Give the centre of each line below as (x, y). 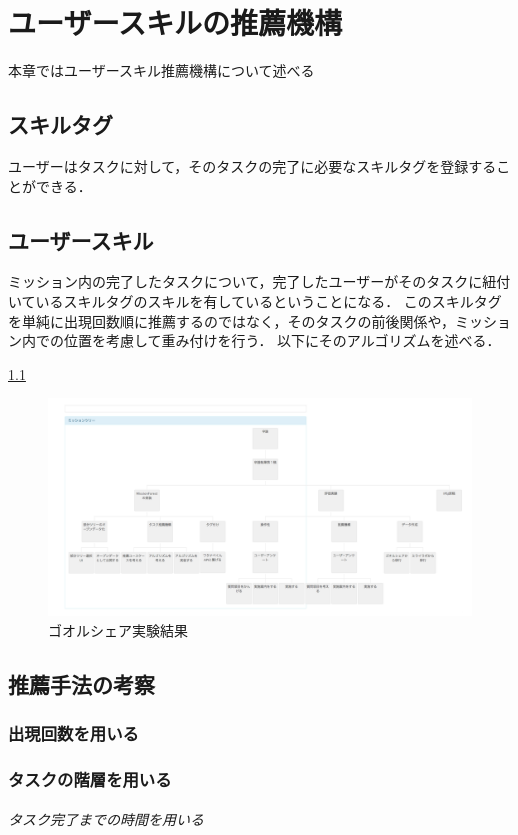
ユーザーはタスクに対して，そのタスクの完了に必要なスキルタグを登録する (252, 165)
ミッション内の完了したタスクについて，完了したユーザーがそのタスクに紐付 (259, 281)
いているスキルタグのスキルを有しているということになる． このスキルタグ (255, 300)
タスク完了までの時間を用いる (106, 819)
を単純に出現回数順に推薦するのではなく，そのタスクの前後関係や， (232, 320)
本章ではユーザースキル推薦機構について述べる (161, 70)
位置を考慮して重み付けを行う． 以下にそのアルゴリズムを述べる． (282, 340)
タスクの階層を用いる (90, 778)
